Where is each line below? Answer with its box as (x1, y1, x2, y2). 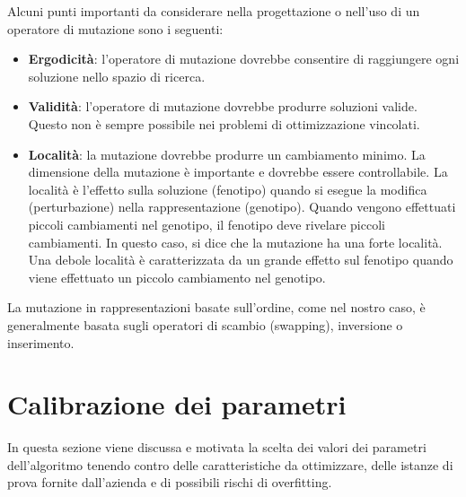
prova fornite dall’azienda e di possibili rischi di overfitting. (7, 473, 332, 492)
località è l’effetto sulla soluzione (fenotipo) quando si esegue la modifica (28, 179, 427, 198)
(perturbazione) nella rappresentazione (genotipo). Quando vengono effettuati (28, 197, 456, 216)
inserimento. (7, 333, 75, 352)
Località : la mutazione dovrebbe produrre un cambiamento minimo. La (28, 144, 426, 163)
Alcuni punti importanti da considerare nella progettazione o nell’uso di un (7, 2, 420, 20)
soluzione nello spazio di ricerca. (28, 66, 206, 85)
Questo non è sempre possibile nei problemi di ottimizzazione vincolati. (28, 114, 420, 133)
